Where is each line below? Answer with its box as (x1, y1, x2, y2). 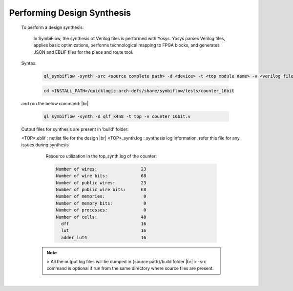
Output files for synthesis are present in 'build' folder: (21, 126, 129, 132)
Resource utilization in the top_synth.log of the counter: (45, 153, 157, 159)
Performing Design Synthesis (9, 7, 131, 18)
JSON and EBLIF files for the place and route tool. (33, 49, 134, 55)
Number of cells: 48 (56, 214, 146, 220)
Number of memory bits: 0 (56, 201, 146, 206)
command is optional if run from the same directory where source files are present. (46, 266, 214, 271)
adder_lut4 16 (61, 235, 146, 240)
